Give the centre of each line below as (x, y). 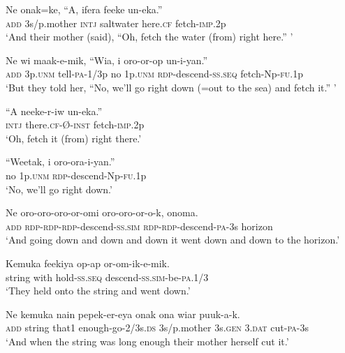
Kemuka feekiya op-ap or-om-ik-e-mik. (88, 263)
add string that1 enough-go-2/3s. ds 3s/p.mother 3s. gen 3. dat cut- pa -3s (157, 328)
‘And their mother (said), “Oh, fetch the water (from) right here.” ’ (149, 37)
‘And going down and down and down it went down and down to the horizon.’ (173, 240)
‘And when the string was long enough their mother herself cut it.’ (147, 341)
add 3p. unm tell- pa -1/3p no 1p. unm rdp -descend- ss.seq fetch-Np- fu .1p (155, 74)
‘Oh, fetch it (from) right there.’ (74, 138)
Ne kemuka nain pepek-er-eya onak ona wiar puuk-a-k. (123, 314)
